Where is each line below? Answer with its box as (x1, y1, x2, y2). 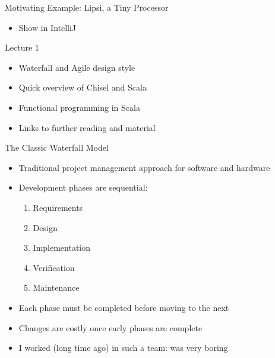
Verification (33, 261, 75, 273)
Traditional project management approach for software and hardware (18, 161, 270, 173)
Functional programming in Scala (18, 101, 140, 113)
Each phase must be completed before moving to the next (18, 301, 229, 313)
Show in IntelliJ (18, 21, 77, 33)
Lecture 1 (5, 41, 39, 54)
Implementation (33, 241, 91, 254)
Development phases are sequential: (18, 181, 148, 194)
